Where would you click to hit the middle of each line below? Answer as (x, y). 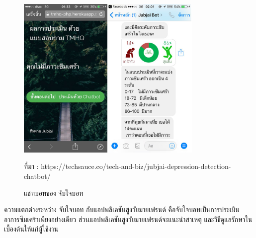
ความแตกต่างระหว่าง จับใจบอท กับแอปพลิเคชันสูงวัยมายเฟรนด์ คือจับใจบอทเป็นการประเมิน (122, 209)
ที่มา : (31, 166)
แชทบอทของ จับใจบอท (54, 193)
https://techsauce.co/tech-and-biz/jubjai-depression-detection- (136, 166)
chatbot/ (37, 176)
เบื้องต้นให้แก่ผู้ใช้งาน (31, 229)
